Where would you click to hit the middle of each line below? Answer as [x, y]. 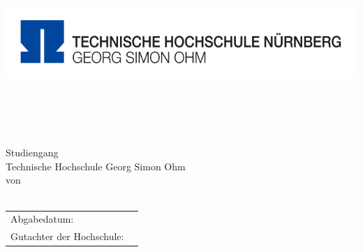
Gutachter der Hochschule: [67, 236]
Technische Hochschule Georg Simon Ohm [96, 166]
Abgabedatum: [42, 219]
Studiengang [32, 153]
